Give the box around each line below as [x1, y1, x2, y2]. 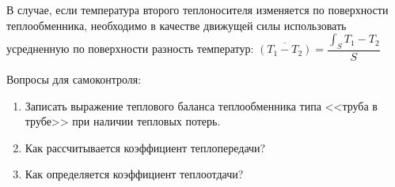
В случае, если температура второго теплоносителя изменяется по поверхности [6, 2, 389, 17]
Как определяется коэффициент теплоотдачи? [25, 166, 244, 182]
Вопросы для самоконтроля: [6, 71, 142, 88]
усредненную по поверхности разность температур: [6, 40, 254, 57]
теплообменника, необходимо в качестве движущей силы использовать [6, 17, 347, 33]
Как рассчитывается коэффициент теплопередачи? [25, 139, 266, 155]
